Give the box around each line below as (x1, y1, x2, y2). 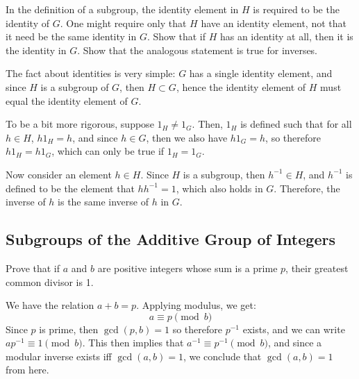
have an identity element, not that (201, 15, 347, 30)
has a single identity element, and (189, 66, 333, 81)
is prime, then (39, 321, 99, 336)
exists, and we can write (242, 321, 345, 336)
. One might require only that (60, 15, 187, 30)
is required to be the (253, 2, 340, 16)
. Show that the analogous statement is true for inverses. (77, 42, 318, 57)
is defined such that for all (240, 117, 352, 131)
